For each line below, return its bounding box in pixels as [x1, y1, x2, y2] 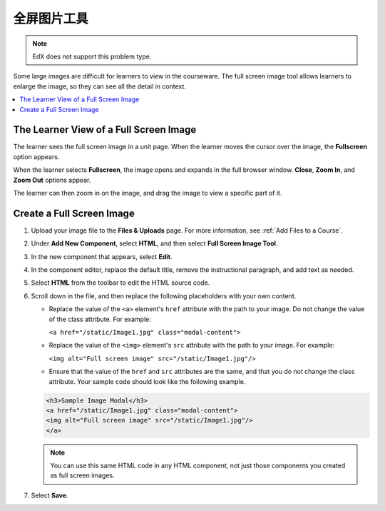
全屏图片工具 [13, 11, 89, 26]
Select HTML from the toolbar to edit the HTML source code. [31, 278, 210, 287]
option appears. [13, 152, 60, 161]
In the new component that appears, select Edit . [31, 252, 173, 260]
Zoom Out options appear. [13, 176, 91, 184]
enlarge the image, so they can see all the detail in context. [13, 82, 187, 91]
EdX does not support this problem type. [32, 52, 152, 61]
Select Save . [31, 491, 68, 500]
